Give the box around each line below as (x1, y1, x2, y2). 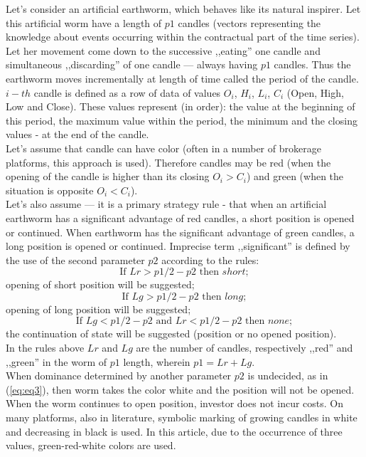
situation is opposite (6, 182, 94, 197)
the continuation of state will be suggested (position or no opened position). (6, 326, 337, 341)
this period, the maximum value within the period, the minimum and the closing (6, 112, 357, 127)
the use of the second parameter (6, 252, 145, 267)
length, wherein (123, 354, 190, 369)
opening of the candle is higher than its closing (6, 169, 210, 184)
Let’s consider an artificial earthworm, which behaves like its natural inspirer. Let (6, 1, 361, 16)
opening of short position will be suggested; (6, 277, 195, 292)
